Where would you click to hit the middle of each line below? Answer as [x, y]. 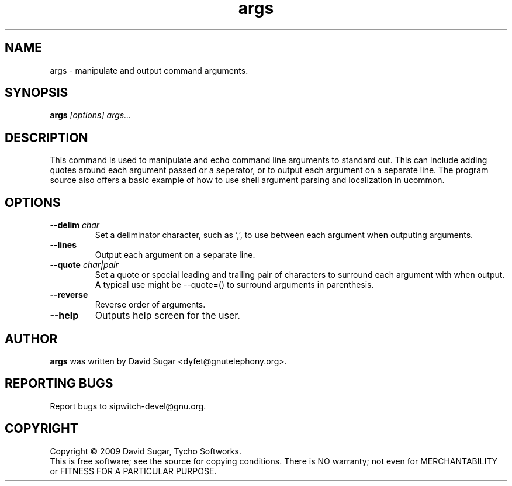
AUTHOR [31, 339]
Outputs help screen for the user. [167, 316]
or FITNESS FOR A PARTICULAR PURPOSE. [133, 471]
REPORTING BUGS [59, 384]
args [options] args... [91, 115]
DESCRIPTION [46, 137]
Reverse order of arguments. [150, 305]
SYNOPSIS [37, 93]
